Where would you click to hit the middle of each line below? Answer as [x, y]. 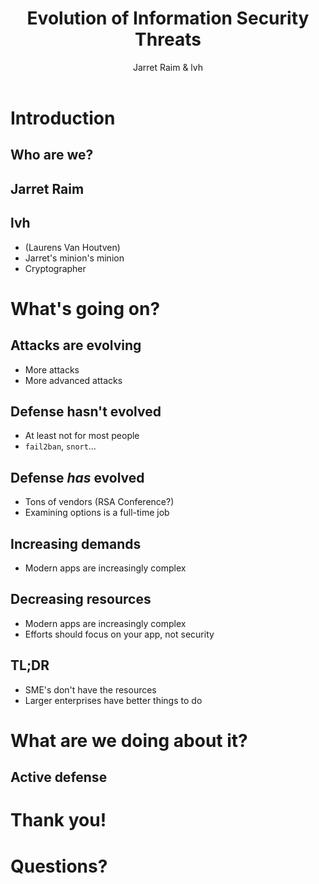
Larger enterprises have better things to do [113, 700]
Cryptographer [55, 268]
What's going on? [85, 308]
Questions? [59, 866]
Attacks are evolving [76, 345]
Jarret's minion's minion [74, 258]
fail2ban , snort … [60, 446]
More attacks [52, 369]
